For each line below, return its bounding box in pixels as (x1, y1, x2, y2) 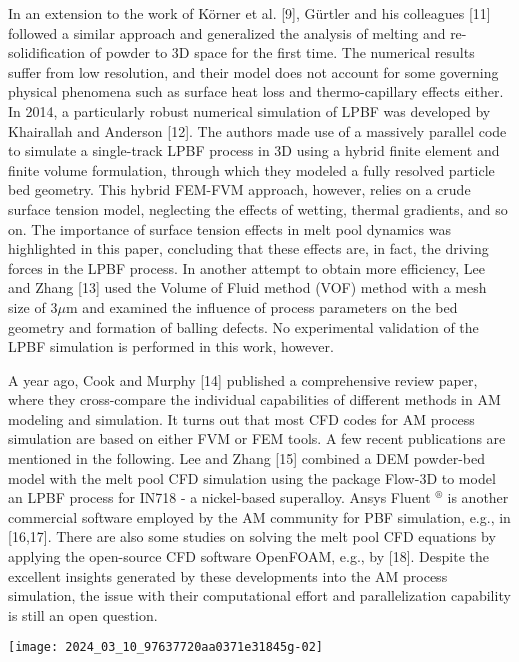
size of (8, 296, 46, 317)
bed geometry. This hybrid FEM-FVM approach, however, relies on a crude (8, 179, 471, 200)
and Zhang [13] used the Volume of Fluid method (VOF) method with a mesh (8, 277, 487, 298)
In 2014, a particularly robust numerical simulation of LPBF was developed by (8, 100, 491, 121)
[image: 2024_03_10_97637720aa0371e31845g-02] (8, 640, 323, 655)
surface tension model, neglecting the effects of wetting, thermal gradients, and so (8, 198, 508, 219)
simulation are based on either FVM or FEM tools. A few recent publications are (8, 428, 506, 449)
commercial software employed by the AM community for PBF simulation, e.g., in (8, 506, 511, 527)
